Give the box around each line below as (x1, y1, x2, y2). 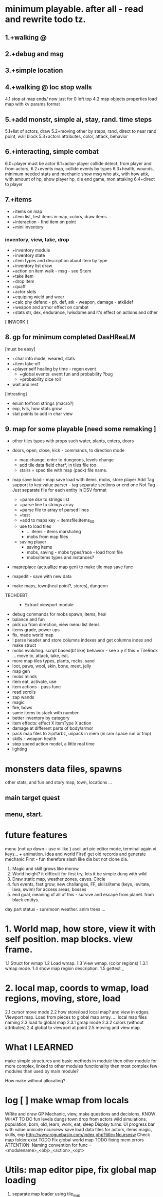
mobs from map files (26, 534, 68, 540)
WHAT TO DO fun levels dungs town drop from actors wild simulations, (5, 1116, 147, 1122)
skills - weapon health (12, 736, 57, 742)
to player (5, 181, 23, 187)
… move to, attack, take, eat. (12, 653, 70, 659)
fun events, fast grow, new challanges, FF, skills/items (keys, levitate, (12, 881, 151, 887)
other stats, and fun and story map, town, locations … (5, 780, 112, 785)
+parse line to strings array (19, 501, 74, 507)
